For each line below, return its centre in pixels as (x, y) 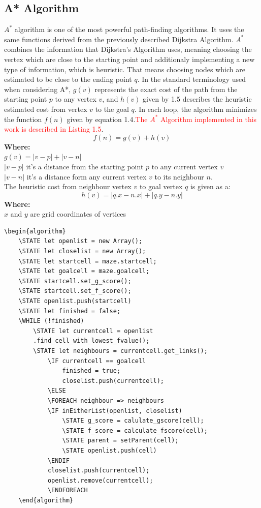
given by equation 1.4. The (107, 119)
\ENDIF (58, 460)
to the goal (112, 109)
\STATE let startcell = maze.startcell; (88, 261)
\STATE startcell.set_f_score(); (75, 291)
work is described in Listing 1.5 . (54, 129)
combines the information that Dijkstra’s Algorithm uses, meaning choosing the (128, 49)
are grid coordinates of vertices (78, 214)
